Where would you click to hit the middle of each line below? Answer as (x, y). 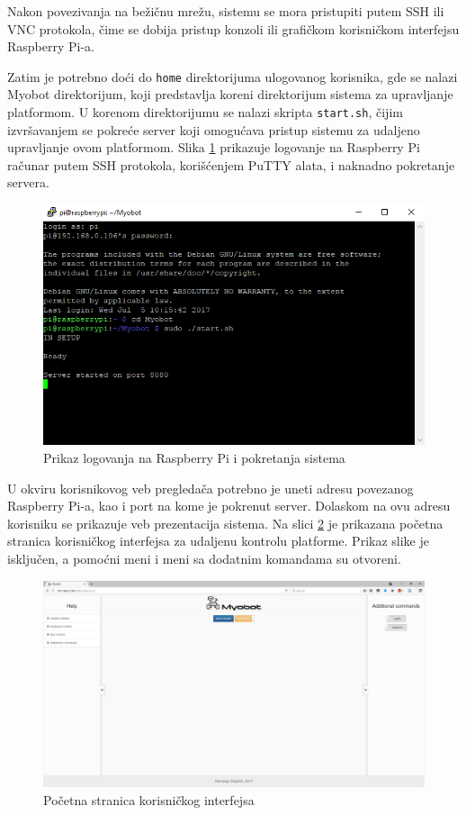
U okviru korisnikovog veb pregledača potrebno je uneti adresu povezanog (211, 488)
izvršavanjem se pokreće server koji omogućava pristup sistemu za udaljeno (214, 129)
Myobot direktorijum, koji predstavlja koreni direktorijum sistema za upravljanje (230, 94)
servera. (28, 182)
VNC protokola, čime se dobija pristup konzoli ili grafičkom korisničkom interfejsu (233, 28)
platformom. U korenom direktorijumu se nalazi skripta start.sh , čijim (205, 112)
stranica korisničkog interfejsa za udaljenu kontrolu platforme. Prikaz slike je (218, 541)
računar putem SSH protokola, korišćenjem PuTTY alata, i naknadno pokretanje (231, 164)
